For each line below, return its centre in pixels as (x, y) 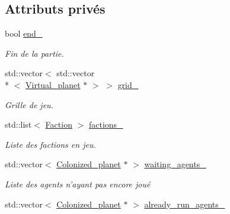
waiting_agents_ (175, 164)
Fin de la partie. (34, 53)
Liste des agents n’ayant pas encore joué (78, 184)
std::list (18, 124)
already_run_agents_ (185, 204)
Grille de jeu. (29, 104)
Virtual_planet (53, 84)
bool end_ (24, 33)
